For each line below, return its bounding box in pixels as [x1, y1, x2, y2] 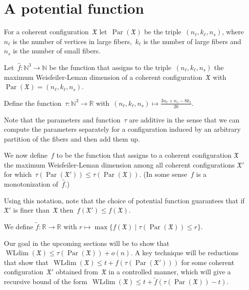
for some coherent [181, 257, 234, 267]
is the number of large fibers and [143, 36, 241, 46]
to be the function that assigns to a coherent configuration [56, 150, 232, 160]
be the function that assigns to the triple [49, 62, 172, 72]
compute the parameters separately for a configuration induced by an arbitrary [4, 124, 241, 134]
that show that [4, 257, 48, 267]
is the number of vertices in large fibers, [12, 36, 132, 46]
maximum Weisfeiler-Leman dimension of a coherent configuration [4, 72, 203, 82]
